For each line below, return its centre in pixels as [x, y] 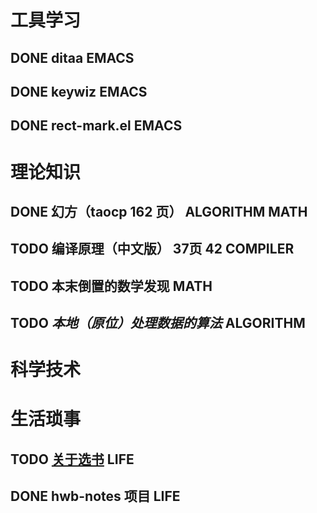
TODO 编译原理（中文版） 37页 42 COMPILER [152, 249]
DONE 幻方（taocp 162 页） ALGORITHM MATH [159, 211]
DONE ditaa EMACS [72, 57]
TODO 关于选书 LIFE [72, 459]
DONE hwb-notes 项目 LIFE [95, 496]
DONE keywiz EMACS [79, 91]
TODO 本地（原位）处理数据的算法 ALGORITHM [158, 323]
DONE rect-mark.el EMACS [96, 126]
